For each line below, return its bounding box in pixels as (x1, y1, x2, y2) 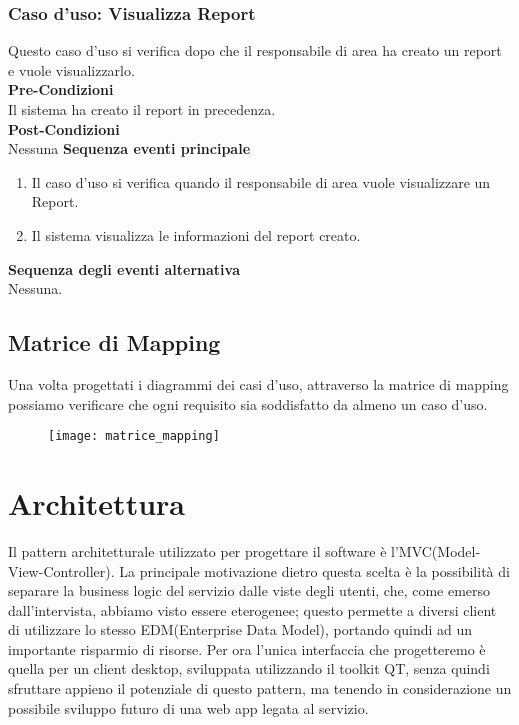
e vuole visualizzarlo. (8, 59, 135, 80)
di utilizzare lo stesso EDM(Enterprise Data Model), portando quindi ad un (8, 619, 473, 640)
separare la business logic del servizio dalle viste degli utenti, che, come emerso (8, 580, 491, 601)
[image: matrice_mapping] (48, 429, 220, 444)
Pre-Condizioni (8, 79, 114, 100)
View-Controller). (8, 560, 115, 581)
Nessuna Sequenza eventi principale (8, 138, 251, 159)
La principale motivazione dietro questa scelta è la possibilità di (119, 560, 510, 581)
